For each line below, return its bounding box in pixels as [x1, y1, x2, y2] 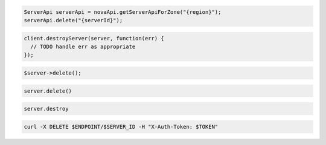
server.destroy [24, 105, 69, 113]
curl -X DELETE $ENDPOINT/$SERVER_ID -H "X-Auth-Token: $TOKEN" [24, 123, 219, 130]
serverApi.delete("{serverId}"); [24, 17, 123, 23]
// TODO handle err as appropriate [30, 43, 136, 50]
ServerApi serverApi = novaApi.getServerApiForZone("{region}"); [24, 8, 222, 15]
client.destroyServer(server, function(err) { [24, 35, 164, 42]
